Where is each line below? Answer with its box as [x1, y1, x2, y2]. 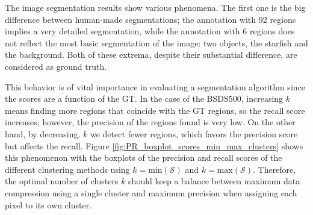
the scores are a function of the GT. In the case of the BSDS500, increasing [5, 92, 284, 105]
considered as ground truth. [5, 60, 107, 72]
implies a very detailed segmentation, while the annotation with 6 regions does [5, 25, 295, 37]
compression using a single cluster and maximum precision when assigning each [5, 186, 297, 199]
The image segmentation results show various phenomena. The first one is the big [5, 1, 306, 13]
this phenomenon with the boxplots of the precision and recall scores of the [5, 151, 282, 164]
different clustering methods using [5, 163, 130, 175]
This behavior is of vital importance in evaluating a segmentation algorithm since [5, 80, 305, 93]
